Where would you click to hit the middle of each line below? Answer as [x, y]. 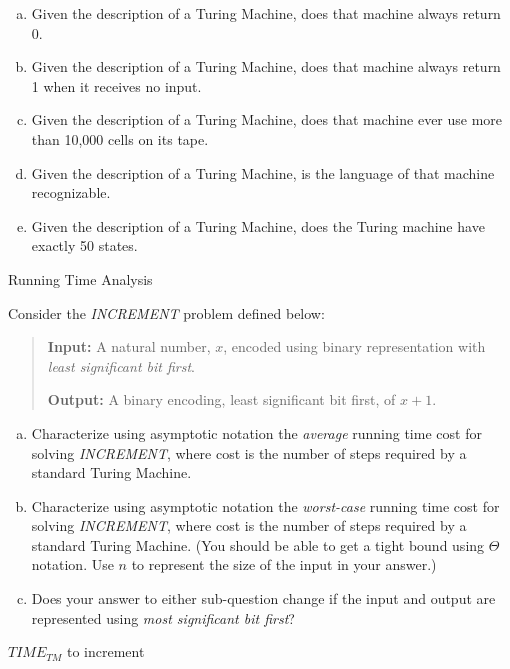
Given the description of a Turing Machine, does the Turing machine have [258, 225]
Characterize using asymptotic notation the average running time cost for [256, 432]
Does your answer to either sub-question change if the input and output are [263, 598]
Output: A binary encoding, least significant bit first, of [221, 399]
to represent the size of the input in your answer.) [284, 564]
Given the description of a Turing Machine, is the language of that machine [263, 172]
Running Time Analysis [80, 278]
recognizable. [71, 192]
